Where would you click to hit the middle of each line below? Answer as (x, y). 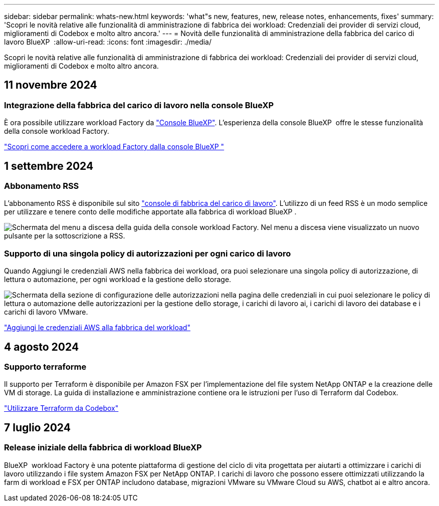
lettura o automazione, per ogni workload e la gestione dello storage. (118, 280)
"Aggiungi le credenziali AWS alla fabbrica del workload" (97, 328)
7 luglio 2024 (37, 427)
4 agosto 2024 (42, 347)
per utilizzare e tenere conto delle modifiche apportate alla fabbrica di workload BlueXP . (150, 212)
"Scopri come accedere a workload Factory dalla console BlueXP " (114, 147)
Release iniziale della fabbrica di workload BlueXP (103, 448)
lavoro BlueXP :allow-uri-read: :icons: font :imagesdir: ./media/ (108, 42)
